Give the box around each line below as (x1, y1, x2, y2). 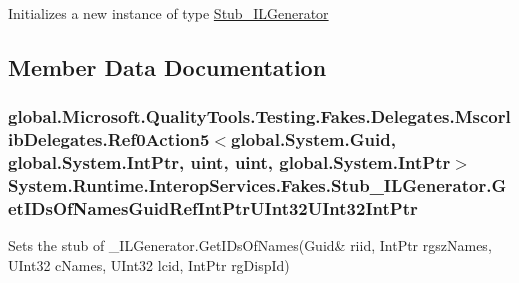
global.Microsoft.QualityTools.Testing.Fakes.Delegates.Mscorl (8, 104, 511, 129)
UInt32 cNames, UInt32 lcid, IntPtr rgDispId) (8, 254, 290, 275)
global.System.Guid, (231, 127, 396, 152)
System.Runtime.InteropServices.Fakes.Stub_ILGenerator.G (8, 173, 507, 198)
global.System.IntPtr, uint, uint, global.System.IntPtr (8, 150, 451, 175)
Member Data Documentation (8, 51, 327, 82)
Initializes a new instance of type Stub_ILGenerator (8, 3, 329, 23)
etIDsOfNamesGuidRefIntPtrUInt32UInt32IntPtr (8, 195, 418, 220)
